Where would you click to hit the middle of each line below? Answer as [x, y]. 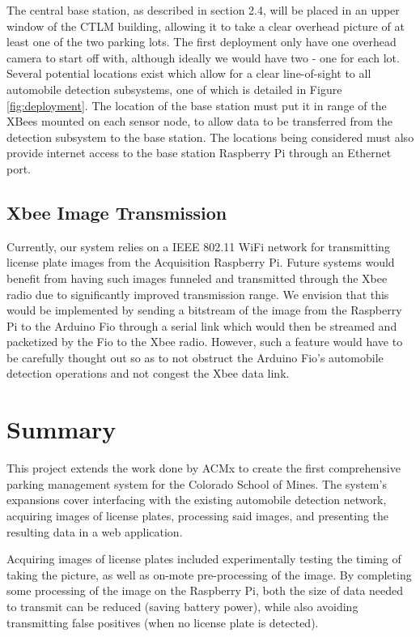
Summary [62, 429]
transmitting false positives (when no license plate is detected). [163, 622]
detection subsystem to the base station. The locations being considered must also [210, 137]
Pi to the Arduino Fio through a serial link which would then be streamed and [202, 325]
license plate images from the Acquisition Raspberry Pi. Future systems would [201, 262]
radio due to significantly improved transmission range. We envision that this [198, 294]
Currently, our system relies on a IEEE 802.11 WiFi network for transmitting [198, 246]
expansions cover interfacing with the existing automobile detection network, [197, 500]
